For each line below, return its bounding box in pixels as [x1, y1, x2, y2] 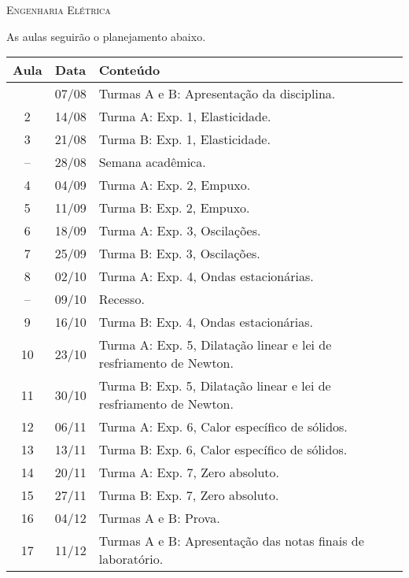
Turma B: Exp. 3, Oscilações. [98, 244, 260, 263]
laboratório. [98, 550, 164, 569]
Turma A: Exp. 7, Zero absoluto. [98, 463, 280, 482]
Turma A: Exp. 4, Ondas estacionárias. [98, 267, 314, 286]
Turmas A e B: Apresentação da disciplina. [98, 84, 336, 103]
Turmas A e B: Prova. [98, 509, 220, 528]
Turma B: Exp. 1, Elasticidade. [98, 130, 271, 149]
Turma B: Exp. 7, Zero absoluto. [98, 486, 279, 505]
